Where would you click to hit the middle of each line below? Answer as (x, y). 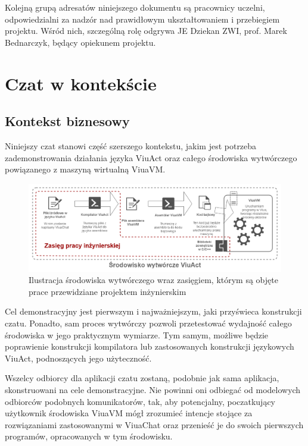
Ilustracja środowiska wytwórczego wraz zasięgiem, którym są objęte (153, 280)
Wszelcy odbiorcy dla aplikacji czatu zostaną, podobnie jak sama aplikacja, (142, 378)
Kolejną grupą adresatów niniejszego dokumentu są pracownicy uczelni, (135, 7)
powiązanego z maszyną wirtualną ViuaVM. (85, 169)
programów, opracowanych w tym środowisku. (89, 436)
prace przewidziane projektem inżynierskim (108, 291)
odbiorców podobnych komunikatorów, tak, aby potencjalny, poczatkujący (140, 401)
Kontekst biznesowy (67, 121)
